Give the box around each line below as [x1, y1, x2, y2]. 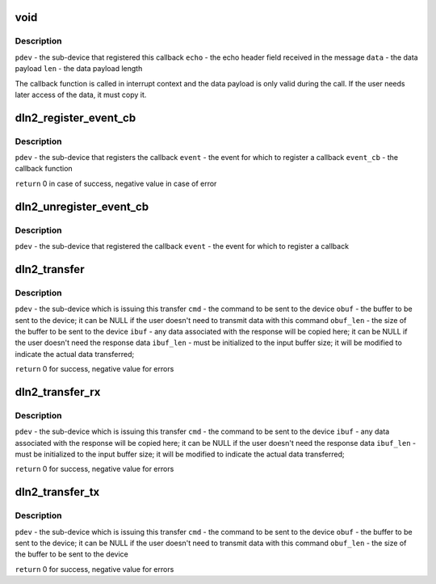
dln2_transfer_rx [15, 384, 101, 399]
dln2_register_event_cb [15, 111, 136, 124]
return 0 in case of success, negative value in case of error [15, 179, 217, 188]
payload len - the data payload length [15, 64, 143, 74]
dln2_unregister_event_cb [15, 200, 149, 213]
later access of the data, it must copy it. [15, 90, 147, 99]
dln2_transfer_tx [15, 485, 100, 499]
